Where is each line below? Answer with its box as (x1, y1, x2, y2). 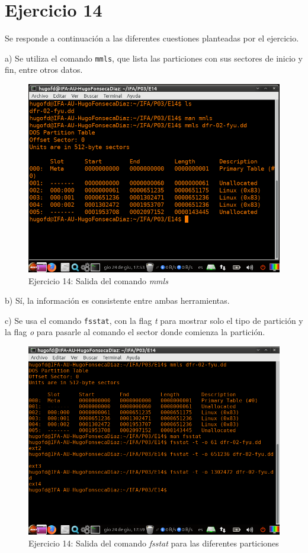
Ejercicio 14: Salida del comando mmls (28, 274, 168, 287)
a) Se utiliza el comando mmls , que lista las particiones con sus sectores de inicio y (5, 52, 303, 64)
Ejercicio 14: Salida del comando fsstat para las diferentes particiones (28, 536, 279, 549)
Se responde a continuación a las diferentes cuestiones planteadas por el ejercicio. (5, 32, 299, 44)
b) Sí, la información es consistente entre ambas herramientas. (5, 294, 230, 307)
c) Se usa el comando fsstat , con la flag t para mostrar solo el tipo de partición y (5, 314, 303, 326)
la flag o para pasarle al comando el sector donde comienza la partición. (5, 326, 265, 338)
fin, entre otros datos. (5, 63, 83, 76)
